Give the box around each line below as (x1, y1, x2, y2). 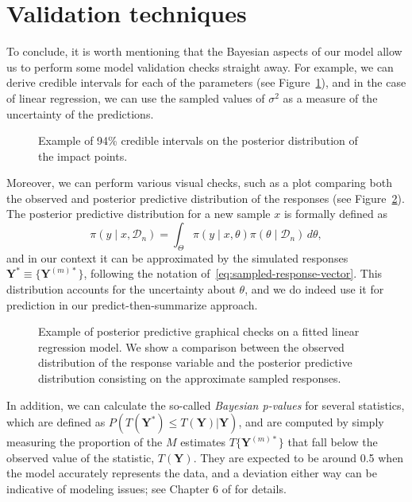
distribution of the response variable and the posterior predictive (38, 354, 352, 371)
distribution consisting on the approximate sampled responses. (38, 370, 341, 387)
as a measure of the (283, 89, 378, 106)
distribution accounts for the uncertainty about (6, 281, 236, 298)
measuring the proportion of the (6, 434, 163, 450)
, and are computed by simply (238, 414, 384, 430)
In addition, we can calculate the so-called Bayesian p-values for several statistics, (6, 396, 405, 413)
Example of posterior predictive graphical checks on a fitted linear (38, 323, 360, 340)
